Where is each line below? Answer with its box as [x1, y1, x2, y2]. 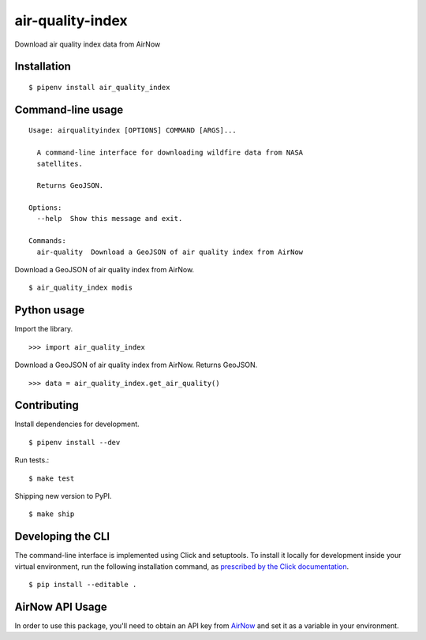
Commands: [28, 237, 66, 245]
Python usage [14, 304, 85, 317]
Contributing [14, 399, 79, 412]
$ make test [28, 473, 75, 483]
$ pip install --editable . [28, 580, 137, 589]
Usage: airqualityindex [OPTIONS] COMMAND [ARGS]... [28, 126, 237, 135]
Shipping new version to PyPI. [14, 491, 112, 500]
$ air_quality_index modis [28, 283, 133, 292]
